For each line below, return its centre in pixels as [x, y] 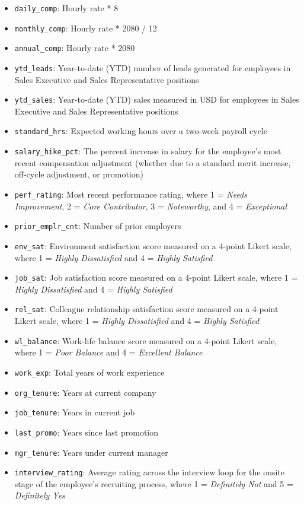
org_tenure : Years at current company [85, 392]
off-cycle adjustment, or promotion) [79, 174]
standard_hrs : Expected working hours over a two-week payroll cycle [141, 131]
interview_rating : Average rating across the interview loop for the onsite [150, 472]
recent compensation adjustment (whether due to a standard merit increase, [153, 162]
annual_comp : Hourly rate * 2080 [75, 48]
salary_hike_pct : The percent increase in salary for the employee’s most [148, 151]
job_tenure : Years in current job [75, 412]
